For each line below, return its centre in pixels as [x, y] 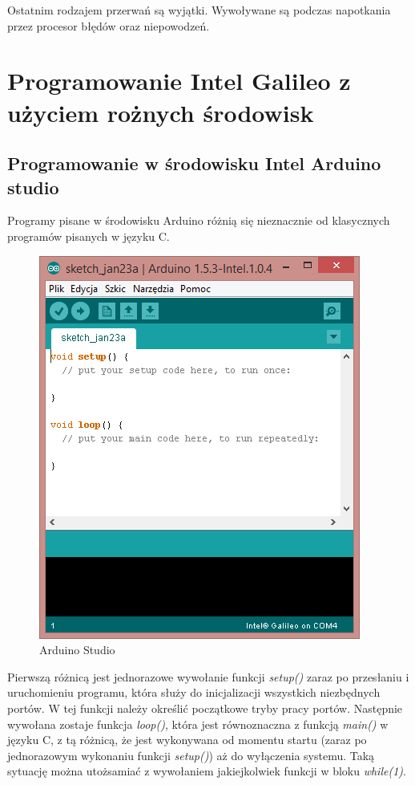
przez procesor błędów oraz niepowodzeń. [109, 25]
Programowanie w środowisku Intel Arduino [194, 163]
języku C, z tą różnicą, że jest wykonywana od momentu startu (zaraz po [187, 740]
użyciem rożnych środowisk [161, 112]
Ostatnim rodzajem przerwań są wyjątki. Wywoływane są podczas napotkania [199, 10]
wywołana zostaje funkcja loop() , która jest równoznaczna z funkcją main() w [198, 724]
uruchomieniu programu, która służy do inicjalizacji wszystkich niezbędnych [194, 692]
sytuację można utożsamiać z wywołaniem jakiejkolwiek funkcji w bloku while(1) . [207, 771]
